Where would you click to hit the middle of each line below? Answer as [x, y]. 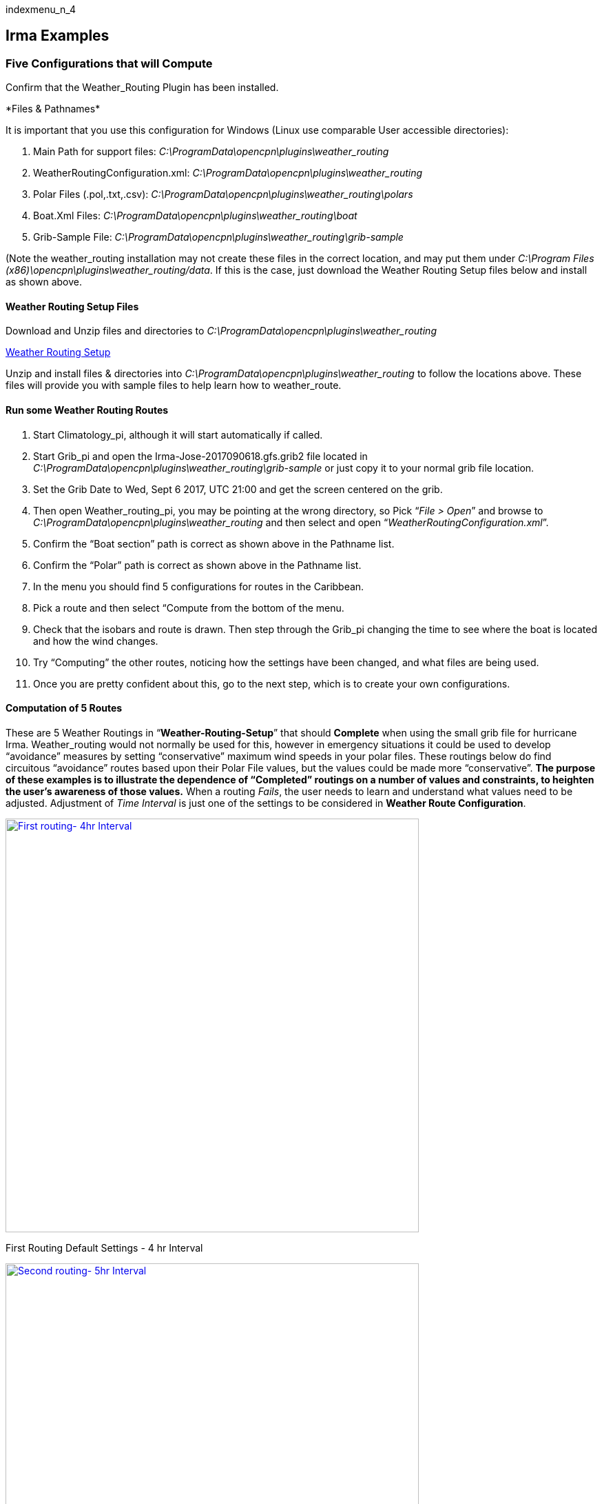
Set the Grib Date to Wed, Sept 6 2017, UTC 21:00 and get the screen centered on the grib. [238, 489]
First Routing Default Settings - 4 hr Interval [104, 1247]
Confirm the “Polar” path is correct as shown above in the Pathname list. [197, 565]
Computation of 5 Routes [64, 708]
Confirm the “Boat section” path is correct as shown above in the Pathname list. [214, 543]
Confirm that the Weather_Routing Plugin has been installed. [142, 88]
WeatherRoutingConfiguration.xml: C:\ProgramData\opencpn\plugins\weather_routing [228, 173]
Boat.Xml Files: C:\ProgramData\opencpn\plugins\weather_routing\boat [195, 216]
